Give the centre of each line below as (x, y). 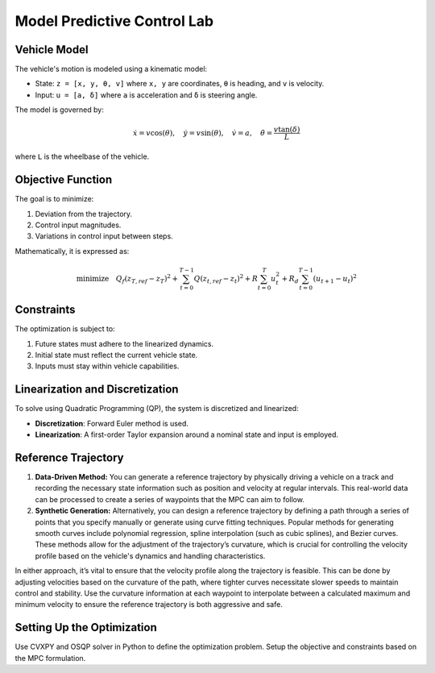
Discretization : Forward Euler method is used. (112, 423)
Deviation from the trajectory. (84, 214)
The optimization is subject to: (65, 329)
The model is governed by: (59, 110)
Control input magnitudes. (78, 225)
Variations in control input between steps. (104, 236)
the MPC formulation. (50, 658)
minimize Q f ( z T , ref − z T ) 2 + (127, 279)
